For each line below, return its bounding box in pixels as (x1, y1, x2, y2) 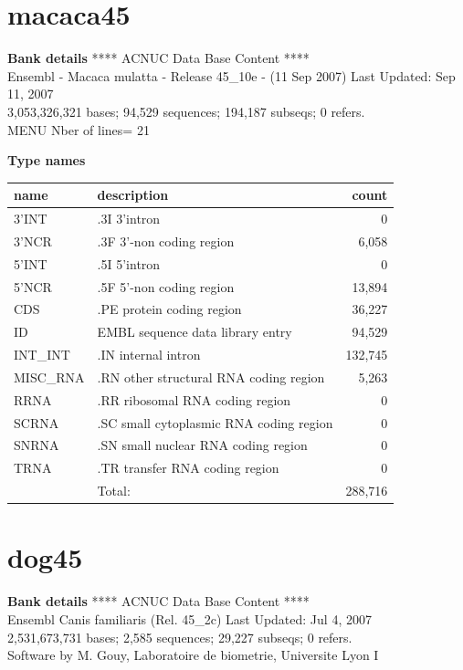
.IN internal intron (97, 345, 201, 364)
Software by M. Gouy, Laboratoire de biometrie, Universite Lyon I (7, 645, 379, 665)
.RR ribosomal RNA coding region (97, 390, 291, 409)
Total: (97, 481, 131, 500)
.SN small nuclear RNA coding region (97, 435, 308, 455)
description (97, 185, 169, 204)
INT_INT (14, 345, 70, 364)
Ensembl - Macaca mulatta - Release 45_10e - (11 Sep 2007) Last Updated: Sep (7, 66, 456, 85)
